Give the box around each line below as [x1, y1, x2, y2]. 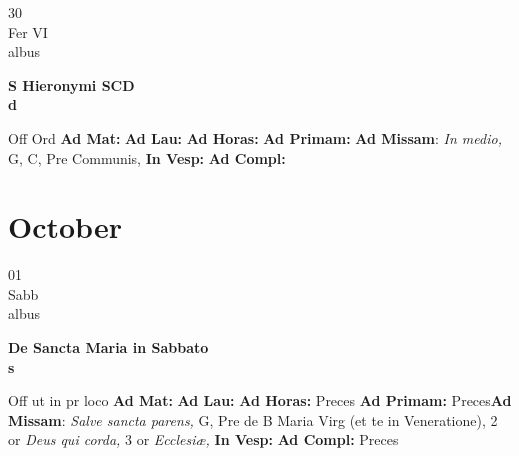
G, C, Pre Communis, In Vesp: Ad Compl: [8, 147, 286, 168]
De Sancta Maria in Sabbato [8, 337, 209, 358]
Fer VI [8, 21, 48, 42]
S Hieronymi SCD [8, 74, 135, 95]
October [8, 206, 122, 247]
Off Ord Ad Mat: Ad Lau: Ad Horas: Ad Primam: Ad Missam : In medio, [8, 127, 502, 148]
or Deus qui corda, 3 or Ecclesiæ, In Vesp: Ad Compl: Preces [8, 429, 399, 450]
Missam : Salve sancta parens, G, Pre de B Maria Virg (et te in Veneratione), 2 [8, 409, 498, 430]
